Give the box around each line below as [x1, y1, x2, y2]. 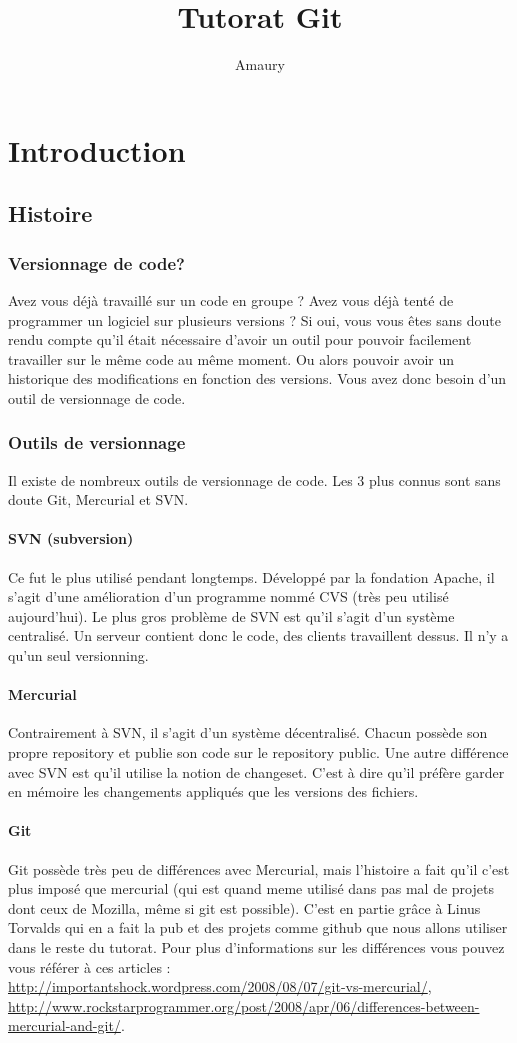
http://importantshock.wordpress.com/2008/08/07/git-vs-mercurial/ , [8, 976, 432, 997]
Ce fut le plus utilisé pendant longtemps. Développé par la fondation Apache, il [8, 566, 495, 587]
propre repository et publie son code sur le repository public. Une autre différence [8, 742, 509, 763]
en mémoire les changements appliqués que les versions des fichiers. [8, 781, 419, 802]
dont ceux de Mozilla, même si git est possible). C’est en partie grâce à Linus [8, 897, 481, 918]
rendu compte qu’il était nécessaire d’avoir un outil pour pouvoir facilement [8, 329, 472, 350]
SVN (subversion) [8, 528, 134, 549]
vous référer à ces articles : [8, 956, 171, 977]
